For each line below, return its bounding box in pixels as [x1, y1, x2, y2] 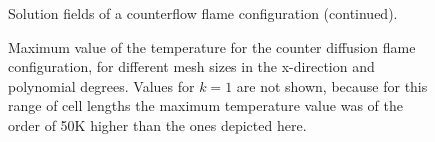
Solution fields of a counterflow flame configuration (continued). [8, 3, 398, 23]
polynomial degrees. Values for [8, 75, 195, 96]
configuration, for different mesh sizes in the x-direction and [8, 56, 375, 77]
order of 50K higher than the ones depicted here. [8, 114, 307, 135]
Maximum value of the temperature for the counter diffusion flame [8, 36, 416, 57]
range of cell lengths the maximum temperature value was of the [8, 95, 403, 116]
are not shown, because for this [236, 75, 428, 96]
